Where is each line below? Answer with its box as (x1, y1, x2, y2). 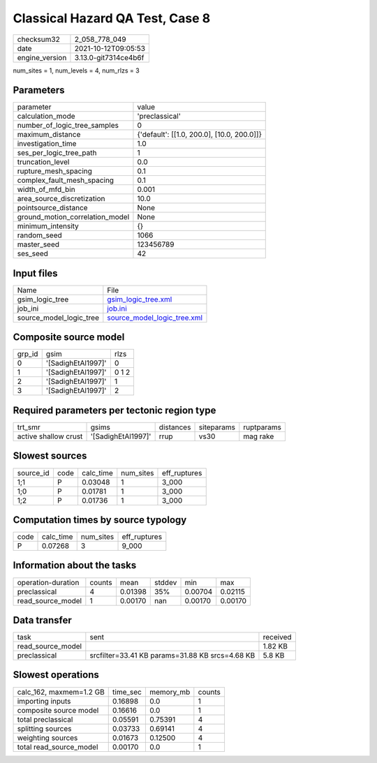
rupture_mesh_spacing (17, 166, 92, 176)
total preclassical (17, 714, 73, 724)
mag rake (243, 431, 274, 441)
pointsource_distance (17, 203, 88, 213)
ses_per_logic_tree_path (17, 148, 97, 158)
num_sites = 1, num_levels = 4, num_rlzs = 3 (13, 66, 140, 75)
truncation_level (17, 157, 70, 167)
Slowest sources (13, 450, 87, 462)
